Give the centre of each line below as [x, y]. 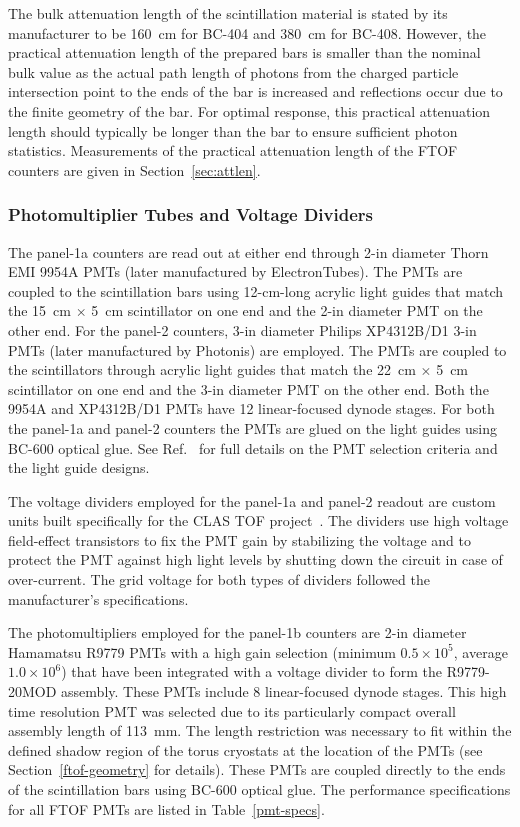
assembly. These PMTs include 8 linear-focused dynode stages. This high [284, 691]
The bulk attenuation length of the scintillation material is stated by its [228, 13]
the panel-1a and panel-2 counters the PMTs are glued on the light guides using [253, 427]
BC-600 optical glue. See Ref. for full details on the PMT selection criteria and [253, 447]
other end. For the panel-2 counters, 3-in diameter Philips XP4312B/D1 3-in [242, 329]
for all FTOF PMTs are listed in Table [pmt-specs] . [166, 808]
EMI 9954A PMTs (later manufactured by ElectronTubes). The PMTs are [235, 271]
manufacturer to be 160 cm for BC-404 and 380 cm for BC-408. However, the [247, 32]
